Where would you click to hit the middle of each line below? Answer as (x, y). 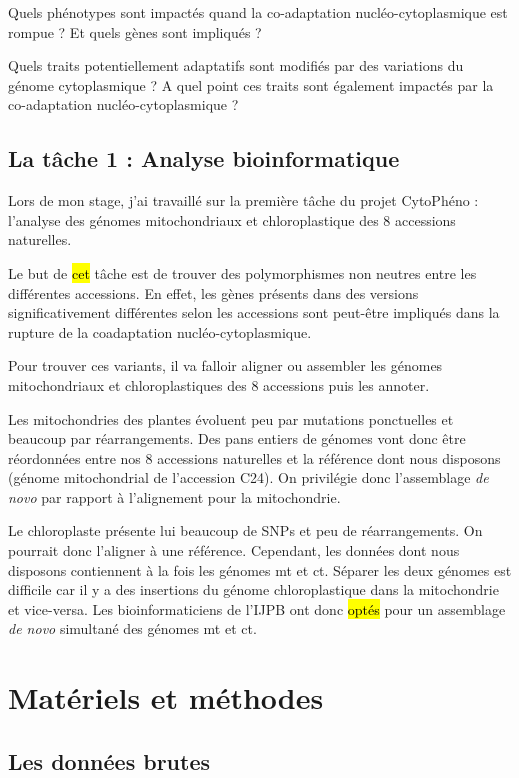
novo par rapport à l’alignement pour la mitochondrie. (174, 496)
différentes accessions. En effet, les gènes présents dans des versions (213, 292)
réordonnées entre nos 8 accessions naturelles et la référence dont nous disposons (254, 457)
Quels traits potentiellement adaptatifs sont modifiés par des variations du (236, 65)
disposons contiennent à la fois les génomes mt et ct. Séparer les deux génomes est (260, 569)
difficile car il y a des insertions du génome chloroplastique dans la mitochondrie (253, 589)
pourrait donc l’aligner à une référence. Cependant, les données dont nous (234, 550)
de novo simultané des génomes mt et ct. (132, 628)
